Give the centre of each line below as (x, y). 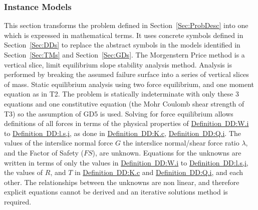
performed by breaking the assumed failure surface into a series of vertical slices (126, 74)
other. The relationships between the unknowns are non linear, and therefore (122, 182)
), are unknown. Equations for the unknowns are (167, 152)
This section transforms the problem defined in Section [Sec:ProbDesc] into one (126, 25)
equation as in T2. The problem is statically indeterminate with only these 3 (121, 94)
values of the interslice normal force (59, 143)
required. (18, 201)
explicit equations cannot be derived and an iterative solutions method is (116, 192)
